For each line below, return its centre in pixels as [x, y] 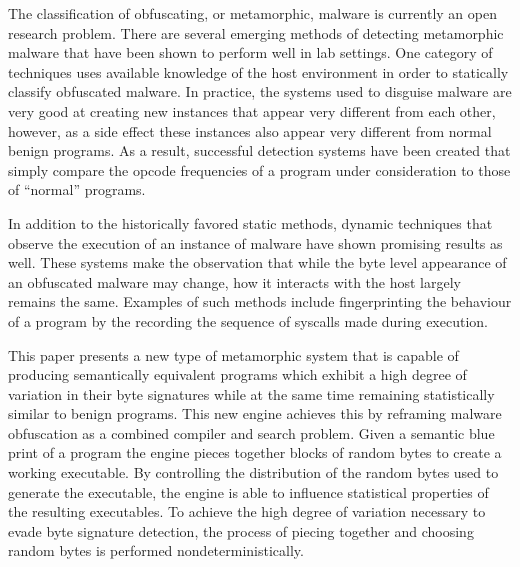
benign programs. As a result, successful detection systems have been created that [259, 150]
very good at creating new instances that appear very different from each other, [252, 110]
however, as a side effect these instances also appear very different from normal [250, 130]
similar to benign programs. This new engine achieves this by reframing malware [255, 413]
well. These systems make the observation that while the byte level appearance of [257, 262]
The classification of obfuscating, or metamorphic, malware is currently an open [252, 13]
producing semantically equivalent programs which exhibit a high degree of [237, 374]
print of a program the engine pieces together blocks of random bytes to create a [255, 452]
